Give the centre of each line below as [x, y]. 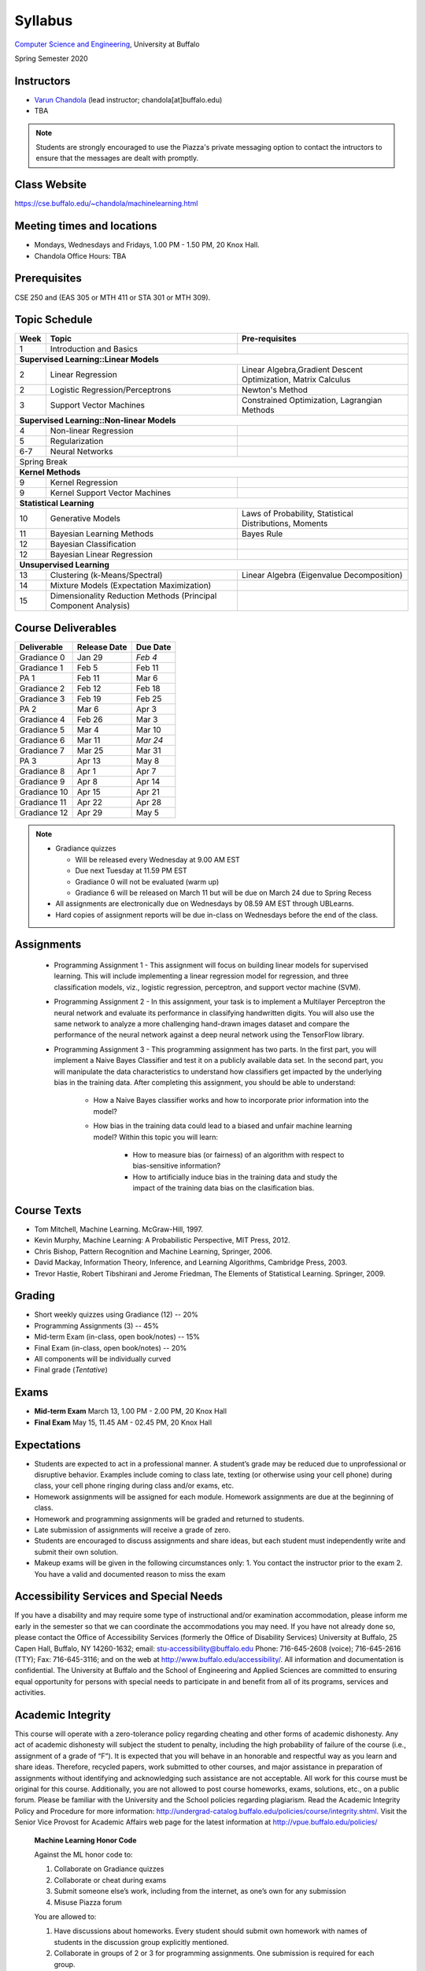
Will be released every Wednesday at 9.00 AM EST [157, 859]
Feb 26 [90, 719]
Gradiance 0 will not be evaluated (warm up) [147, 881]
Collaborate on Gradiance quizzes [109, 1869]
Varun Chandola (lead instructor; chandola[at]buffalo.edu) [128, 99]
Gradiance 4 [42, 719]
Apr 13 [89, 761]
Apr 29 [89, 812]
